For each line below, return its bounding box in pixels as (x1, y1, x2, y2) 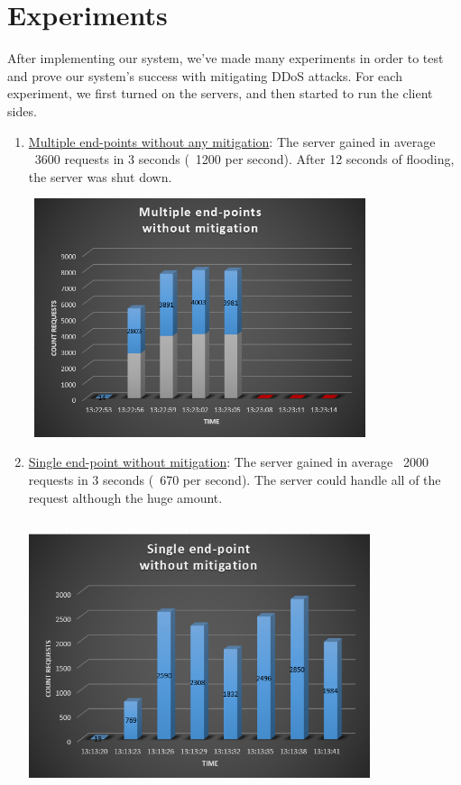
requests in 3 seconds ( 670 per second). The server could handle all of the (28, 470, 441, 489)
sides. (7, 101, 37, 120)
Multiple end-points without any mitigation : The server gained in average (28, 132, 436, 151)
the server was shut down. (28, 167, 172, 186)
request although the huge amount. (28, 488, 223, 507)
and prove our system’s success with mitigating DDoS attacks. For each (7, 66, 402, 85)
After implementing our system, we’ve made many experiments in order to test (7, 49, 444, 68)
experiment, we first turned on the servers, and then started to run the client (7, 84, 433, 103)
